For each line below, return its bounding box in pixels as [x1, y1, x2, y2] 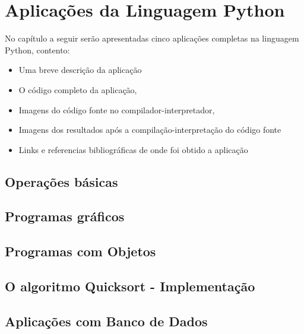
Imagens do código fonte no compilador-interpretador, [18, 103, 215, 116]
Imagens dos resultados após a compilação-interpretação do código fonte [18, 123, 281, 136]
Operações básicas [5, 172, 118, 190]
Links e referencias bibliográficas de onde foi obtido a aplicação [18, 143, 248, 155]
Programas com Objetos [5, 242, 156, 260]
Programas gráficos [5, 207, 125, 225]
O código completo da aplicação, [18, 83, 137, 96]
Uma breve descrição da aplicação [18, 63, 142, 76]
